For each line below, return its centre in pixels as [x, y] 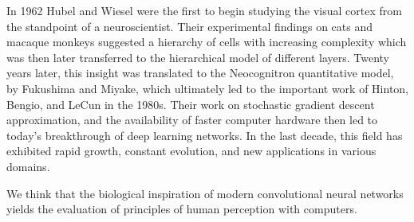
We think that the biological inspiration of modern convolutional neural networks [205, 193]
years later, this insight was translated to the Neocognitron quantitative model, [200, 73]
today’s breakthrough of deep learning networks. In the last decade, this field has [205, 135]
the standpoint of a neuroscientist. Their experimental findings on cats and [190, 26]
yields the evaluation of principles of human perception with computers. [182, 209]
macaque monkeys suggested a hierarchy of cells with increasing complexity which [207, 42]
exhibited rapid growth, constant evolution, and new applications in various [191, 151]
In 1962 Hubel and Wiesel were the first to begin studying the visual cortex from [204, 10]
